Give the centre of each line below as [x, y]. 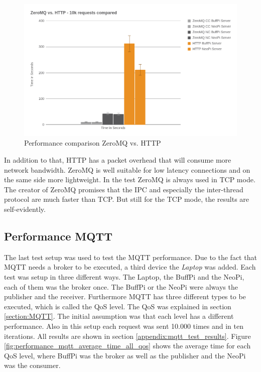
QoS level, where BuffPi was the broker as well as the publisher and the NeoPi [125, 355]
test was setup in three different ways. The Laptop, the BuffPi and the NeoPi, [124, 276]
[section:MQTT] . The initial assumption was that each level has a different [119, 316]
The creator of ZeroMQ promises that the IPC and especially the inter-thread [124, 189]
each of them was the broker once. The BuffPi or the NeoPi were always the [121, 286]
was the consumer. [32, 365]
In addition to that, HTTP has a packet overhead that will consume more [118, 160]
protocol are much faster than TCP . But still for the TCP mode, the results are [127, 199]
